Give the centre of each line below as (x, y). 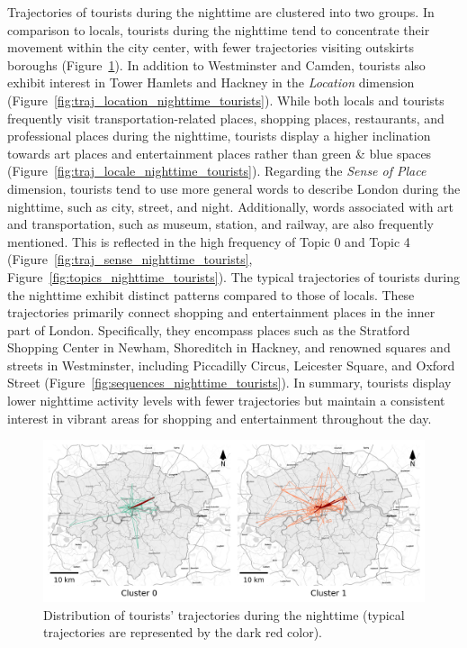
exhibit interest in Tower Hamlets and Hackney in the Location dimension (211, 82)
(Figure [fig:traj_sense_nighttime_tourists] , (130, 259)
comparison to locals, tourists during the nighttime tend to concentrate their (219, 29)
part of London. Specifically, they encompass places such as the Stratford (209, 329)
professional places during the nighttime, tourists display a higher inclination (219, 136)
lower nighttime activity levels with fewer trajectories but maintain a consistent (226, 401)
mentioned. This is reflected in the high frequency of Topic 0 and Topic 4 (209, 241)
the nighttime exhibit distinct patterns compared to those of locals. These (211, 294)
